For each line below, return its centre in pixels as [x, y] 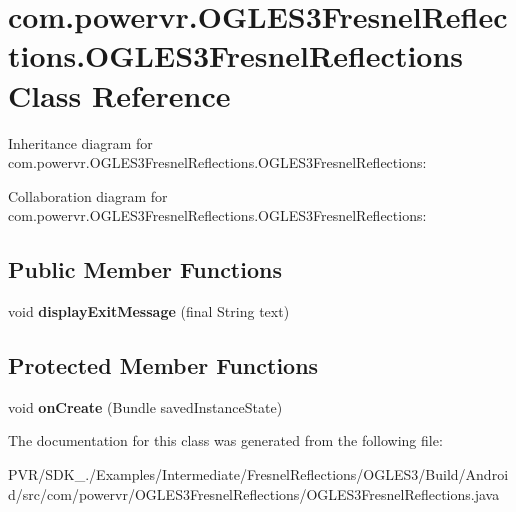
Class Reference [119, 94]
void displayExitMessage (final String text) [149, 311]
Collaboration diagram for [88, 195]
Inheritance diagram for [80, 142]
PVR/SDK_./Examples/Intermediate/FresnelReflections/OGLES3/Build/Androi [258, 474]
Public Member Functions [145, 269]
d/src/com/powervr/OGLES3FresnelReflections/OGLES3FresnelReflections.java [254, 493]
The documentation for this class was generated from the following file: [225, 440]
